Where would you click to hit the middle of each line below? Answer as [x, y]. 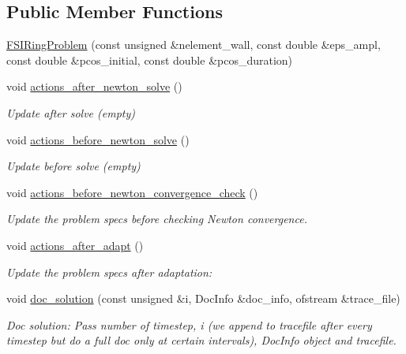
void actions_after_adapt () [75, 245]
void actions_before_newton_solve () [98, 139]
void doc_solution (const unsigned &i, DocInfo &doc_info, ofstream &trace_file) [203, 298]
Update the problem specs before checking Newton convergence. [157, 219]
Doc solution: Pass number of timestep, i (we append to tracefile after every [189, 324]
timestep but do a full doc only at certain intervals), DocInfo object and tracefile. [201, 340]
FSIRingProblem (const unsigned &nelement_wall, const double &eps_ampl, [194, 45]
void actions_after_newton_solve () [94, 86]
